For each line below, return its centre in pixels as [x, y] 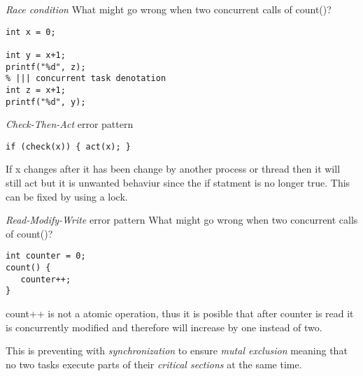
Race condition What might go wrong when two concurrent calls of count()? [169, 9]
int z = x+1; [36, 90]
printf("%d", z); [46, 67]
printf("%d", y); [46, 102]
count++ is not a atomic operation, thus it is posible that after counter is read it [180, 313]
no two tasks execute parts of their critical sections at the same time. [154, 364]
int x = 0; [31, 32]
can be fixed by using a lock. [67, 196]
